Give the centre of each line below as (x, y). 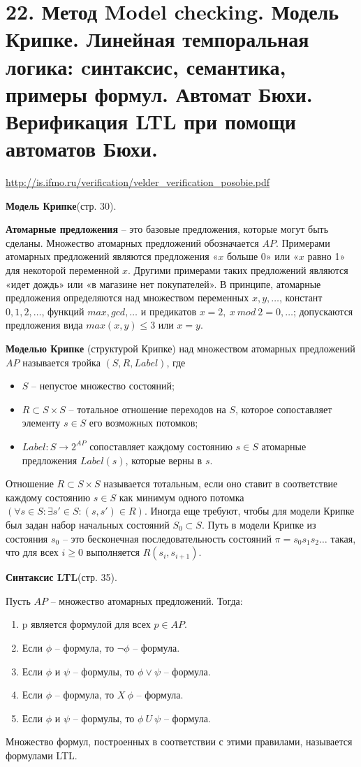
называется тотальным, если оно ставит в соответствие (221, 483)
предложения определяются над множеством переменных (127, 298)
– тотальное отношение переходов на (147, 409)
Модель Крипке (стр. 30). (61, 205)
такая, (343, 538)
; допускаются (323, 311)
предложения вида (44, 325)
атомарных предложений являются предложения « (112, 256)
